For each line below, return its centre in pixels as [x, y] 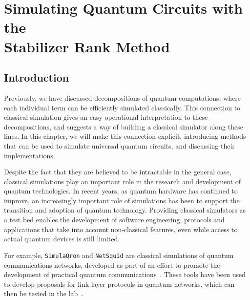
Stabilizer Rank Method [87, 46]
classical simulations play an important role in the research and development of [123, 181]
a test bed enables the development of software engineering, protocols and [114, 220]
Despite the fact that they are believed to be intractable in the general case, [118, 172]
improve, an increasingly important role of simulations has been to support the [122, 200]
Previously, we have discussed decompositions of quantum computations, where [122, 97]
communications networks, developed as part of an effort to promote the [112, 265]
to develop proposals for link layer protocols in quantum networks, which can [119, 284]
